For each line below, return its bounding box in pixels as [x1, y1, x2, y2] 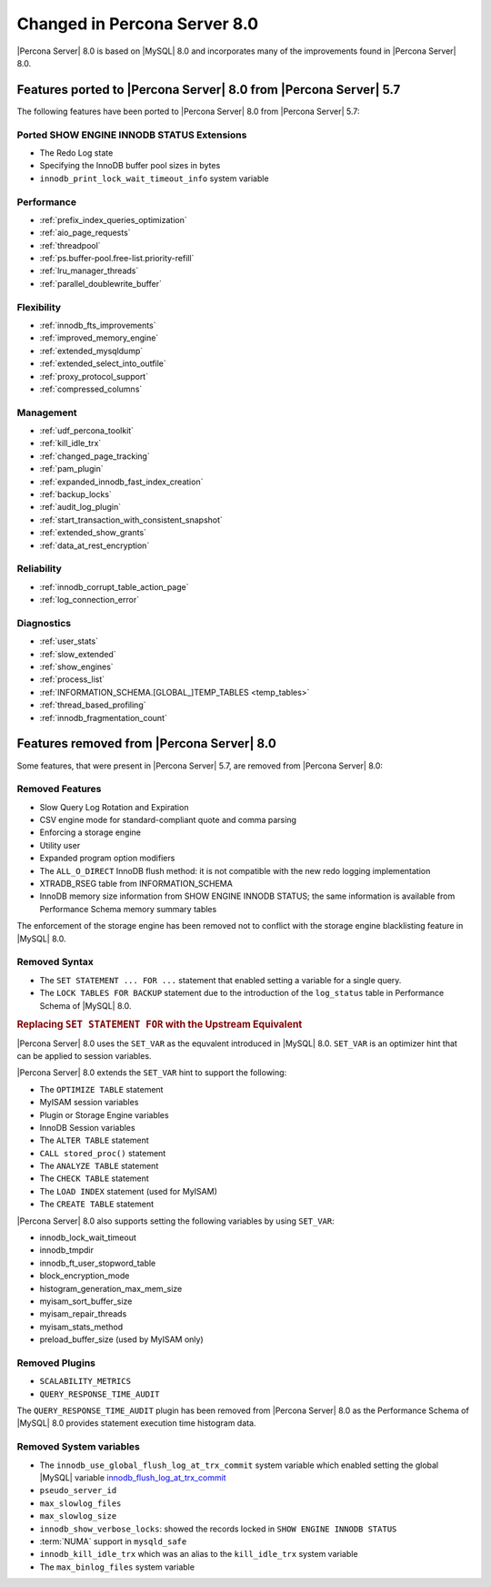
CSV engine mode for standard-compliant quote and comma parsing [39, 815, 297, 826]
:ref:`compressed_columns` [39, 383, 143, 394]
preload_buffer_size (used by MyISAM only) [39, 1334, 204, 1345]
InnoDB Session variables [39, 1122, 135, 1133]
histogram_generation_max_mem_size [39, 1283, 183, 1294]
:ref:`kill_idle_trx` [39, 438, 102, 449]
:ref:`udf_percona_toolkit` [39, 425, 135, 436]
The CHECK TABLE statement [39, 1173, 149, 1184]
